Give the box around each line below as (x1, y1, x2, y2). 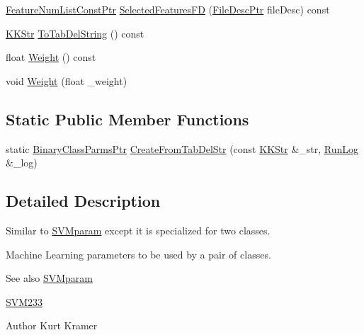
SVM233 (6, 294, 43, 309)
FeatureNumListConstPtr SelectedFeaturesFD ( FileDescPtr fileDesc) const (6, 2, 330, 16)
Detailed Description (6, 190, 161, 212)
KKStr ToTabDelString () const (6, 25, 144, 40)
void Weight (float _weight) (6, 73, 127, 88)
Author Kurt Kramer (6, 318, 98, 333)
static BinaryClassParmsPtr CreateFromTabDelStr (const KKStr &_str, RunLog (6, 141, 359, 156)
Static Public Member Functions (6, 108, 249, 130)
